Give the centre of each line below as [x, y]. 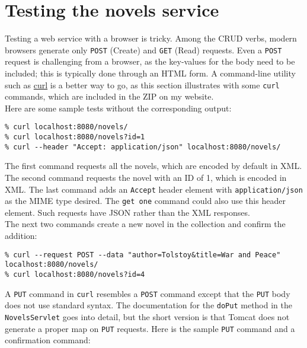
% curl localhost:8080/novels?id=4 [75, 274]
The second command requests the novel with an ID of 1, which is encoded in [146, 177]
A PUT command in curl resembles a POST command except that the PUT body [148, 293]
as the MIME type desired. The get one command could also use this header [145, 201]
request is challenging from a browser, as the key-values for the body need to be [150, 61]
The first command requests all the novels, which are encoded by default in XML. [153, 166]
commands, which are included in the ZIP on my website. [109, 96]
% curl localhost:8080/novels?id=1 [75, 137]
